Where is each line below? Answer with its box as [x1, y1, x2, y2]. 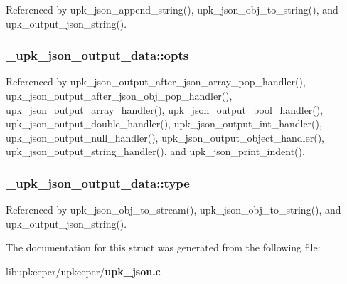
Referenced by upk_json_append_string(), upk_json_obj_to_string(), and [6, 2, 338, 16]
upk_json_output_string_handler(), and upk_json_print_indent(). [6, 144, 305, 159]
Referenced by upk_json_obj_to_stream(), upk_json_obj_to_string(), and [6, 202, 341, 217]
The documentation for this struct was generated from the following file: [6, 240, 321, 255]
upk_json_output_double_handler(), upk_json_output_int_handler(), [6, 116, 322, 131]
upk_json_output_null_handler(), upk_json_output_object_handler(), [6, 130, 324, 144]
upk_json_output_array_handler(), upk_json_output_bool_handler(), [6, 102, 324, 117]
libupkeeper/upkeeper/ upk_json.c [6, 263, 161, 278]
